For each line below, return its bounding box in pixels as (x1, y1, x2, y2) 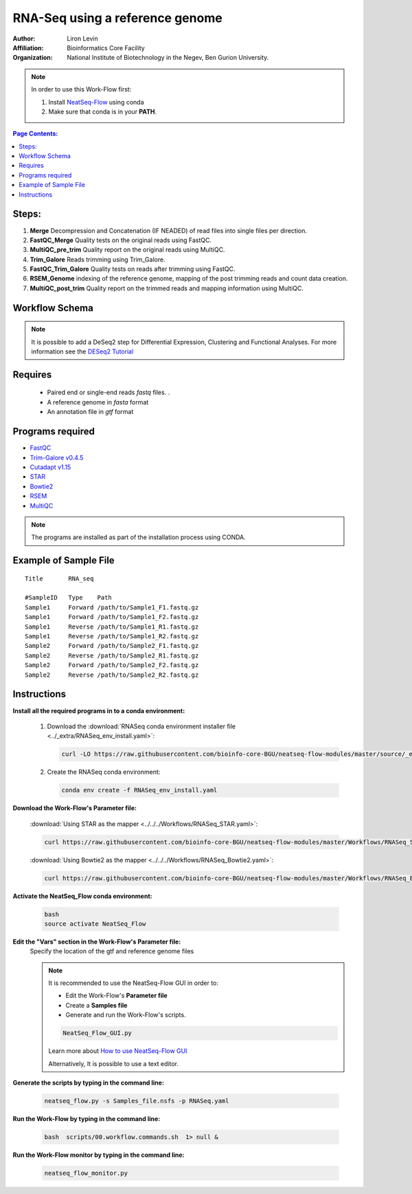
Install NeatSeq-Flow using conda (48, 98, 144, 106)
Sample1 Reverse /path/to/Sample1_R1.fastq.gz (25, 622, 199, 631)
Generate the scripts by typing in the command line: (12, 1078, 165, 1087)
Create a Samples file (65, 1001, 128, 1009)
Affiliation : (12, 43, 44, 52)
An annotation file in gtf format (47, 408, 134, 416)
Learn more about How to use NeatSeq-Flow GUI (48, 1047, 187, 1055)
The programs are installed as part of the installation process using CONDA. (31, 533, 247, 541)
